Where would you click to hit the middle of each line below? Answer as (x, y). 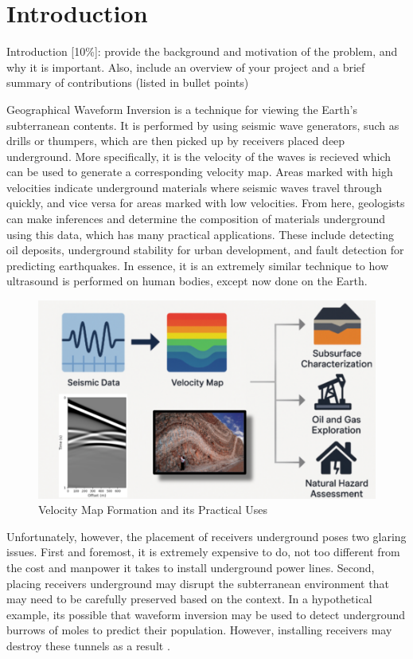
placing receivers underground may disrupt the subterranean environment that (198, 583)
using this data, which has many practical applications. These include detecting (200, 234)
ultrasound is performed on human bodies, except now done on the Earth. (187, 281)
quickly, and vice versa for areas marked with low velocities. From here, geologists (206, 203)
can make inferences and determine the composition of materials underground (196, 219)
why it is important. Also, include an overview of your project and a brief (186, 67)
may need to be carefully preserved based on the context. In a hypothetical (189, 599)
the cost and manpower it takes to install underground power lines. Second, (191, 568)
